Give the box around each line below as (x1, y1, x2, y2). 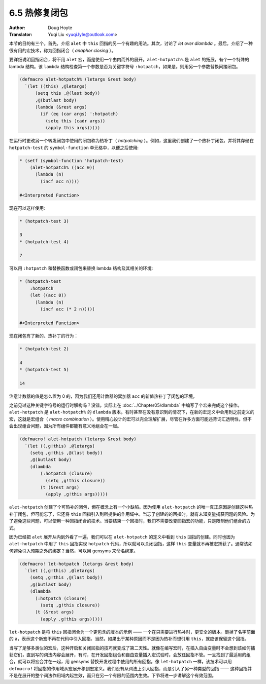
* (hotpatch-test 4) (19, 239, 69, 244)
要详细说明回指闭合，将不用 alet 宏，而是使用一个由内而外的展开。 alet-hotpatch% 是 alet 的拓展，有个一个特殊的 (9, 57, 250, 63)
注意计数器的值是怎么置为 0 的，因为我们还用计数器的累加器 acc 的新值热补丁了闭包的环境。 (9, 393, 197, 399)
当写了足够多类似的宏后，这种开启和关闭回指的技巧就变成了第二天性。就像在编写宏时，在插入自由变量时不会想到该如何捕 (9, 645, 255, 651)
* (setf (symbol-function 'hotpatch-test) (19, 158, 124, 163)
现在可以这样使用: (9, 205, 45, 211)
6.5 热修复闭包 (9, 7, 68, 18)
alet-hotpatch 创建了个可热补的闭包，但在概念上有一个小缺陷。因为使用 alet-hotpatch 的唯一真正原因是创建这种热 (9, 504, 253, 510)
